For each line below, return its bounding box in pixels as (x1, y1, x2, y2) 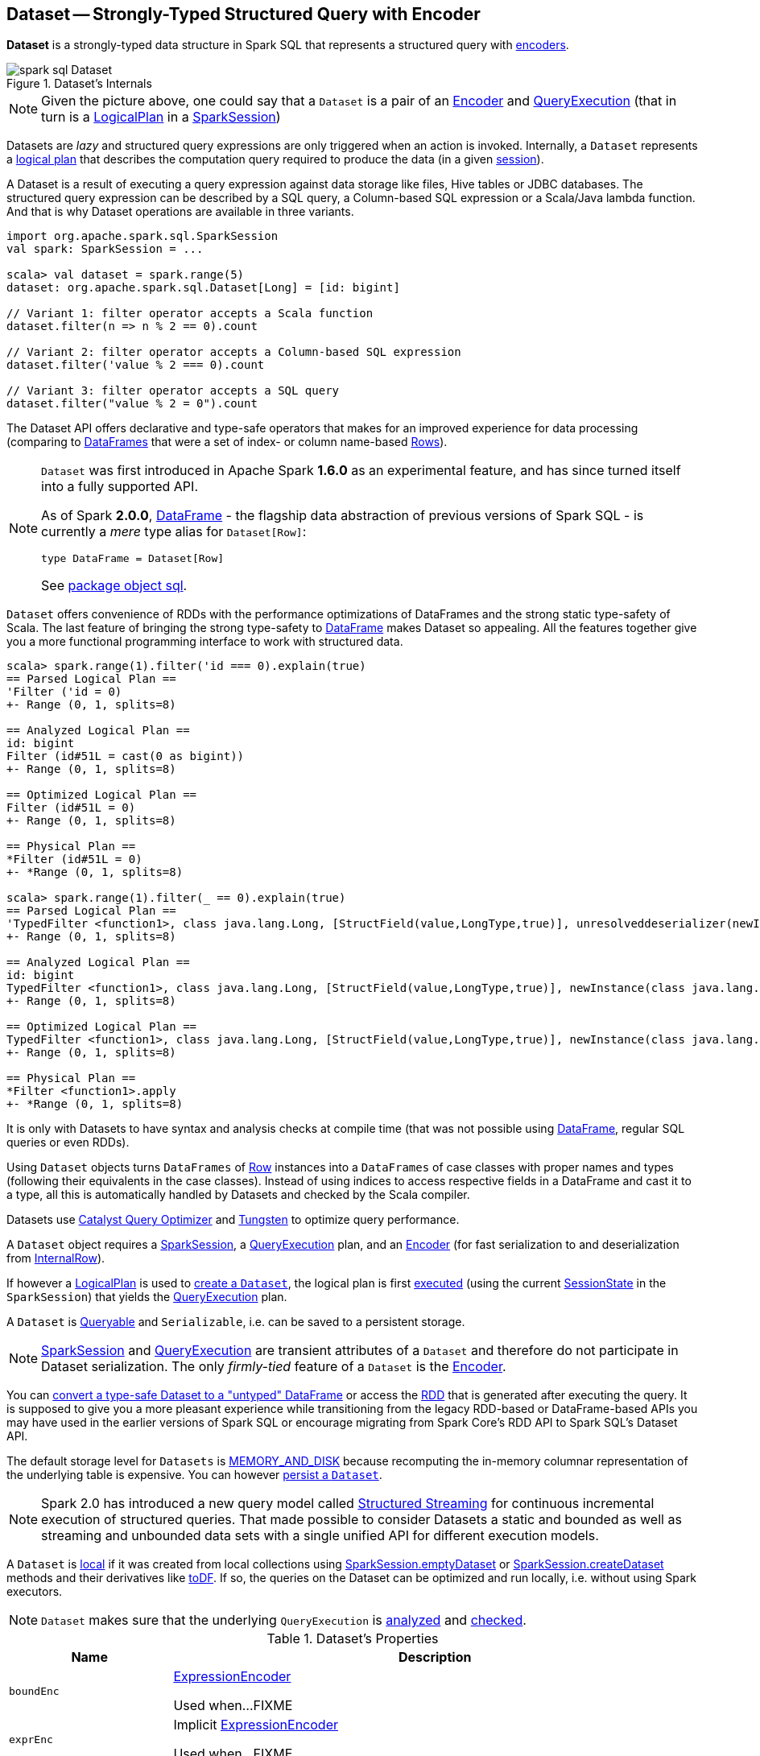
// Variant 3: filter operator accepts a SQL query (6, 384, 340, 398)
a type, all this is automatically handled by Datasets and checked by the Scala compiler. (6, 1188, 470, 1202)
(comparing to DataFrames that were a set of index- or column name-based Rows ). (6, 435, 448, 449)
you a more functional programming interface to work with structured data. (6, 634, 403, 649)
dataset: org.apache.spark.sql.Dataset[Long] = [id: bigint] (6, 281, 400, 295)
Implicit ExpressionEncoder (173, 1717, 338, 1733)
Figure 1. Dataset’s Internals (6, 76, 152, 91)
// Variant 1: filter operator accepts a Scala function (6, 307, 374, 320)
